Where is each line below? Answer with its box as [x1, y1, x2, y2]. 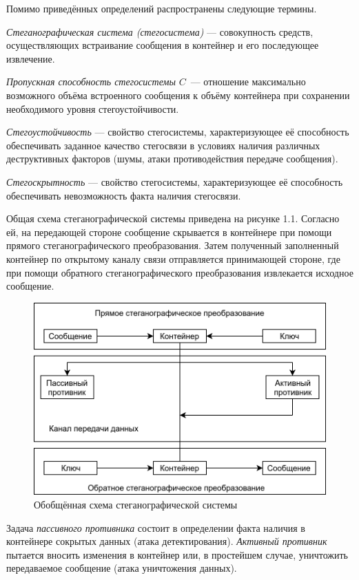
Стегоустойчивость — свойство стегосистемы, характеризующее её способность [6, 125, 349, 139]
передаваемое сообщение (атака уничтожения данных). [6, 561, 237, 575]
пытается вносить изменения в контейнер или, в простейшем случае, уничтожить [6, 547, 348, 561]
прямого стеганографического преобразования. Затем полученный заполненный [6, 238, 339, 253]
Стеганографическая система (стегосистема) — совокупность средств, [6, 24, 314, 39]
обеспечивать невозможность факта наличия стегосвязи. [6, 188, 241, 202]
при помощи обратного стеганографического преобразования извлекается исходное [6, 265, 353, 279]
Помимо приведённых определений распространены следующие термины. [6, 1, 317, 15]
